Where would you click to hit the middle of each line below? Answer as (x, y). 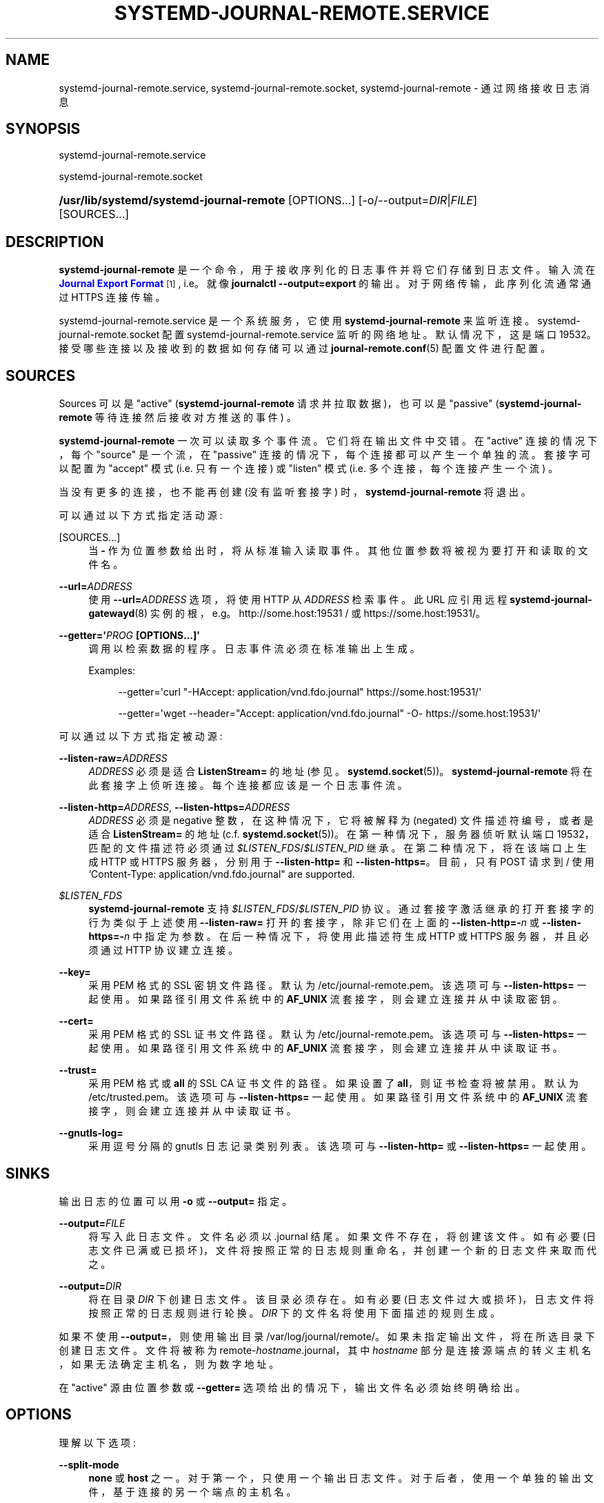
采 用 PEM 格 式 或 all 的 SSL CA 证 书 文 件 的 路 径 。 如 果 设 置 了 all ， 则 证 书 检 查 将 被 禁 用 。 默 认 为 (334, 1083)
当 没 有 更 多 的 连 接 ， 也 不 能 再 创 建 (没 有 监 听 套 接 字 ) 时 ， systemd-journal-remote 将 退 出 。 (295, 492)
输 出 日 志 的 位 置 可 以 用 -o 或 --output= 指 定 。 (175, 1201)
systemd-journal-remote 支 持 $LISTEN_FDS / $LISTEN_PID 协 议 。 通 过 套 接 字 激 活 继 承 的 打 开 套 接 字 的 (341, 909)
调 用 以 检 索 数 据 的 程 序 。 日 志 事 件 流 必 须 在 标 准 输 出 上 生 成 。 (254, 649)
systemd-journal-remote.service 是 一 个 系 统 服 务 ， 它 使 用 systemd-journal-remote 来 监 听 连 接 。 (297, 321)
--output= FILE (92, 1223)
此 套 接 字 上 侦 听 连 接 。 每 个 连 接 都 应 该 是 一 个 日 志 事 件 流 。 (248, 785)
